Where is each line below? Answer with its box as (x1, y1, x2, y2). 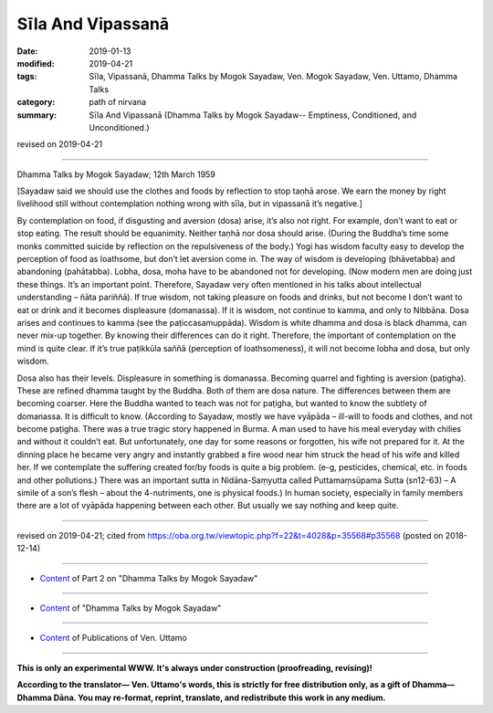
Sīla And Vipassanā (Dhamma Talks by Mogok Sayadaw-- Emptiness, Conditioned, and (89, 110, 417, 121)
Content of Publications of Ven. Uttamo (39, 633, 187, 644)
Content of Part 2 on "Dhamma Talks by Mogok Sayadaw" (39, 572, 258, 583)
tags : (16, 71, 37, 82)
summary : (16, 110, 58, 121)
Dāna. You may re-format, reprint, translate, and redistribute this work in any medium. (53, 692, 387, 703)
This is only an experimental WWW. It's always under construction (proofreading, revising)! (16, 662, 373, 673)
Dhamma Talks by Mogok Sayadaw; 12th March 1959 (16, 169, 216, 180)
